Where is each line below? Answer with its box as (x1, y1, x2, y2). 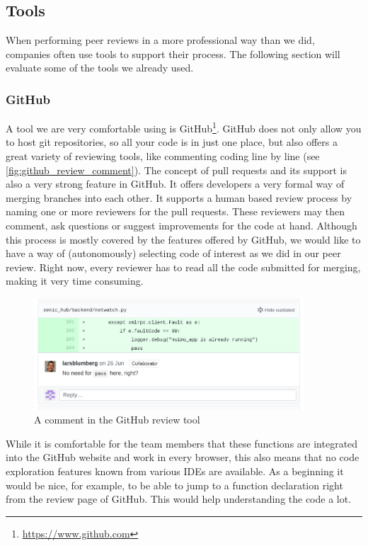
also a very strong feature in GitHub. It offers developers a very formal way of (6, 176, 345, 191)
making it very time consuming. (6, 273, 144, 288)
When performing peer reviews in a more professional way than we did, (6, 33, 315, 47)
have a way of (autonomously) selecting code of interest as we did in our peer (6, 246, 341, 261)
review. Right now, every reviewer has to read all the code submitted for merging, (6, 259, 361, 274)
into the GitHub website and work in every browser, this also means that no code (6, 450, 360, 465)
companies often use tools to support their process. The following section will (6, 46, 340, 61)
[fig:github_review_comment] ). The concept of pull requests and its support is (6, 162, 347, 177)
